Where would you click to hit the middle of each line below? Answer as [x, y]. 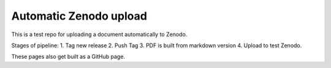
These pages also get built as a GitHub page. [68, 57]
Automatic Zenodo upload [79, 16]
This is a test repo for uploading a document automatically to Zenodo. [99, 34]
